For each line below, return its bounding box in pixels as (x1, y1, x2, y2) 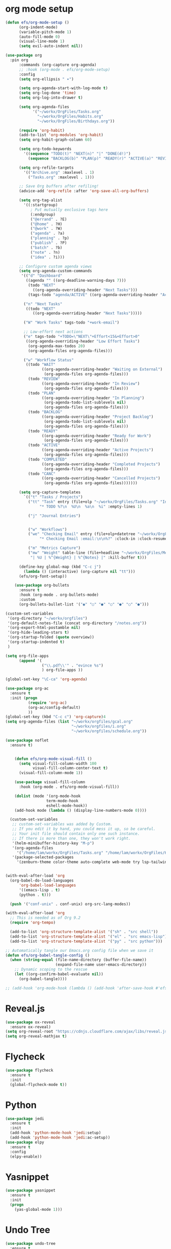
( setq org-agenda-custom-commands (18, 269, 93, 274)
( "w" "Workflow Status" (23, 357, 74, 362)
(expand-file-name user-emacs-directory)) (55, 962, 147, 967)
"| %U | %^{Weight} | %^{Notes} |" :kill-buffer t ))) (30, 555, 147, 560)
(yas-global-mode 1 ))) (14, 1207, 63, 1212)
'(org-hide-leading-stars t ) (7, 630, 70, 635)
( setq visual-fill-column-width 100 (18, 761, 97, 766)
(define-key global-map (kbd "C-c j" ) (18, 564, 101, 569)
